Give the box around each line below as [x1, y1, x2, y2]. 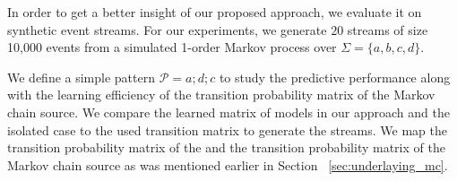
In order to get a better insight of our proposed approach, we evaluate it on [7, 3, 422, 21]
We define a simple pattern [7, 67, 156, 86]
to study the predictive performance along [219, 67, 451, 86]
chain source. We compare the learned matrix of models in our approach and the [7, 102, 450, 121]
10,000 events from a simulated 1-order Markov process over [7, 38, 337, 56]
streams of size [347, 20, 428, 39]
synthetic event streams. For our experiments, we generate [7, 20, 327, 39]
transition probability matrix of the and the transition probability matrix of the [7, 138, 445, 157]
